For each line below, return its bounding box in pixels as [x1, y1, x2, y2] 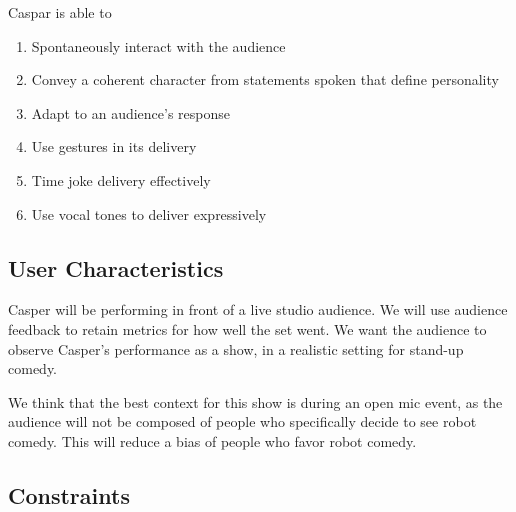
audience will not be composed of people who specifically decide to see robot [8, 411, 477, 432]
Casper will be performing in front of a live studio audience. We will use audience [8, 299, 508, 320]
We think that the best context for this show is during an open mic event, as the [8, 391, 503, 412]
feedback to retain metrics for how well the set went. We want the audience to [8, 318, 487, 339]
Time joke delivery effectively [31, 169, 211, 190]
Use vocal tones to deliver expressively [31, 203, 267, 224]
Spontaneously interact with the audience [31, 35, 286, 56]
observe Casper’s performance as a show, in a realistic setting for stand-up [8, 338, 464, 359]
